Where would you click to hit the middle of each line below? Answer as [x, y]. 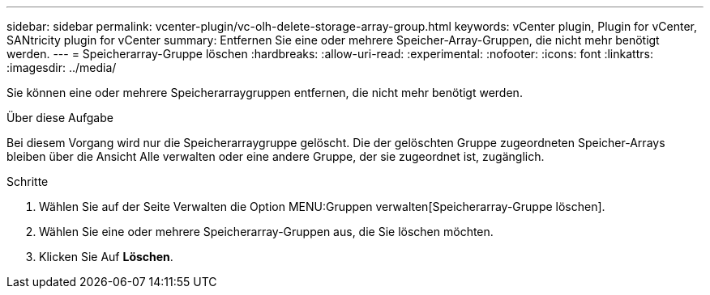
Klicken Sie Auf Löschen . [106, 257]
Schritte [28, 181]
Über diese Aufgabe [60, 118]
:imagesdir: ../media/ [62, 67]
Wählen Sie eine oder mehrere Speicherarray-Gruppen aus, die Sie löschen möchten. [266, 232]
